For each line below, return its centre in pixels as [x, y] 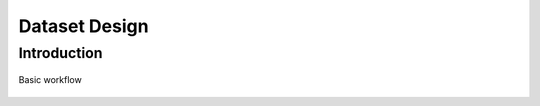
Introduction [60, 53]
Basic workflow [50, 80]
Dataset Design [83, 26]
